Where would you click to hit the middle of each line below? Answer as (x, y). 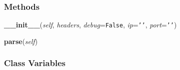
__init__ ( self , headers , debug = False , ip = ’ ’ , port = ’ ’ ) (90, 25)
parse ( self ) (21, 41)
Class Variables (35, 63)
